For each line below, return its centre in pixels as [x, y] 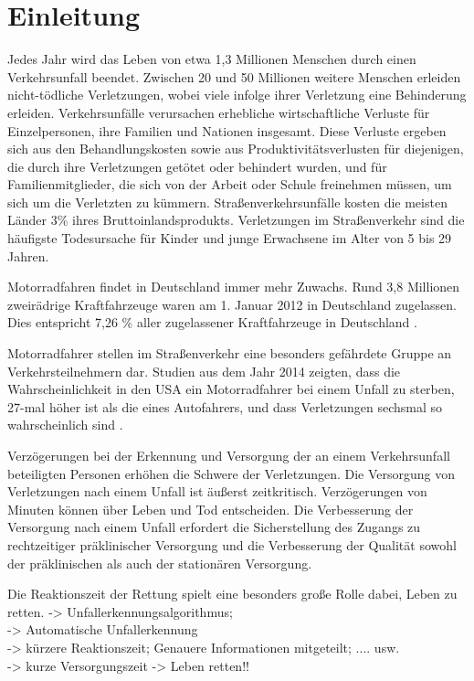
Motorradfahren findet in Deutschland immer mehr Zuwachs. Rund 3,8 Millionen [234, 287]
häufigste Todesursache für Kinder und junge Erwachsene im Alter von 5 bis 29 [230, 238]
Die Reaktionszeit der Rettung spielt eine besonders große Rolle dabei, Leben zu [232, 594]
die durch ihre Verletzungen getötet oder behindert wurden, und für [197, 166]
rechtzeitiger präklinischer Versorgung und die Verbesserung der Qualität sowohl [232, 544]
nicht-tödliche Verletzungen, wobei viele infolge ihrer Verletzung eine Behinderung [237, 95]
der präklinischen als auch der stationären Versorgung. [160, 563]
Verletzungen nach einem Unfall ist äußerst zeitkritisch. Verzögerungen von [217, 491]
